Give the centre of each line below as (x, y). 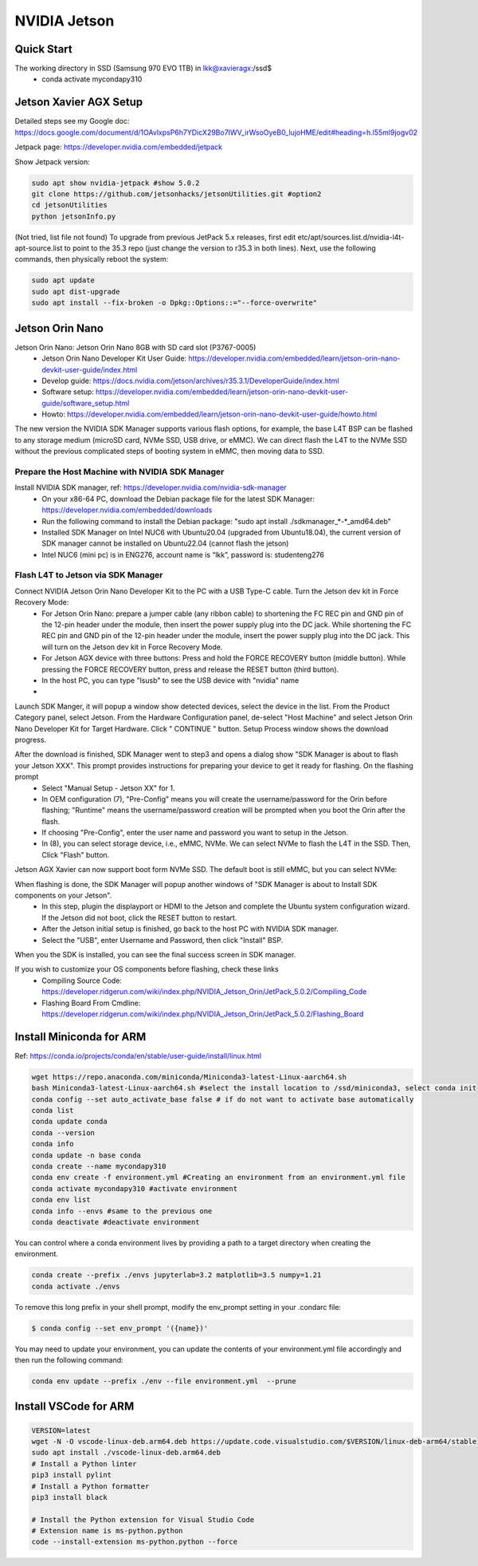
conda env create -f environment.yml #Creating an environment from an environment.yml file (218, 1177)
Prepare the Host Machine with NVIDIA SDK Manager (119, 472)
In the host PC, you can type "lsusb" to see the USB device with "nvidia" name (170, 680)
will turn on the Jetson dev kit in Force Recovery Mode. (132, 647)
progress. (31, 740)
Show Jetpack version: (53, 162)
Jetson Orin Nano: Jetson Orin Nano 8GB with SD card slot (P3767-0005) (135, 347)
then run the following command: (69, 1359)
